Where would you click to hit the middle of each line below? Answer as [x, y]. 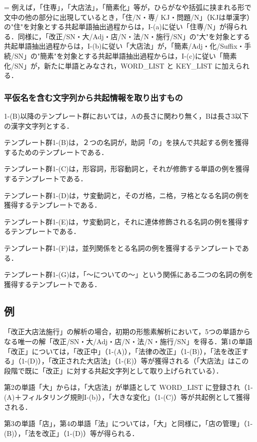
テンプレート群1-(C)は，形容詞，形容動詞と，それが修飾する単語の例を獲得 [127, 169]
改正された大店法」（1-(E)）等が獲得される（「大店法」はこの [150, 361]
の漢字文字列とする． [39, 125]
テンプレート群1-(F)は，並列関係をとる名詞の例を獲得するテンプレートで [123, 248]
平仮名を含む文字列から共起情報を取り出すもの [93, 97]
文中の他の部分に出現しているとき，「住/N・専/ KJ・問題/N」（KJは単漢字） [129, 17]
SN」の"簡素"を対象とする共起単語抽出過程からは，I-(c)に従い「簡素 [126, 55]
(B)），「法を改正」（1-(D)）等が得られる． [72, 433]
